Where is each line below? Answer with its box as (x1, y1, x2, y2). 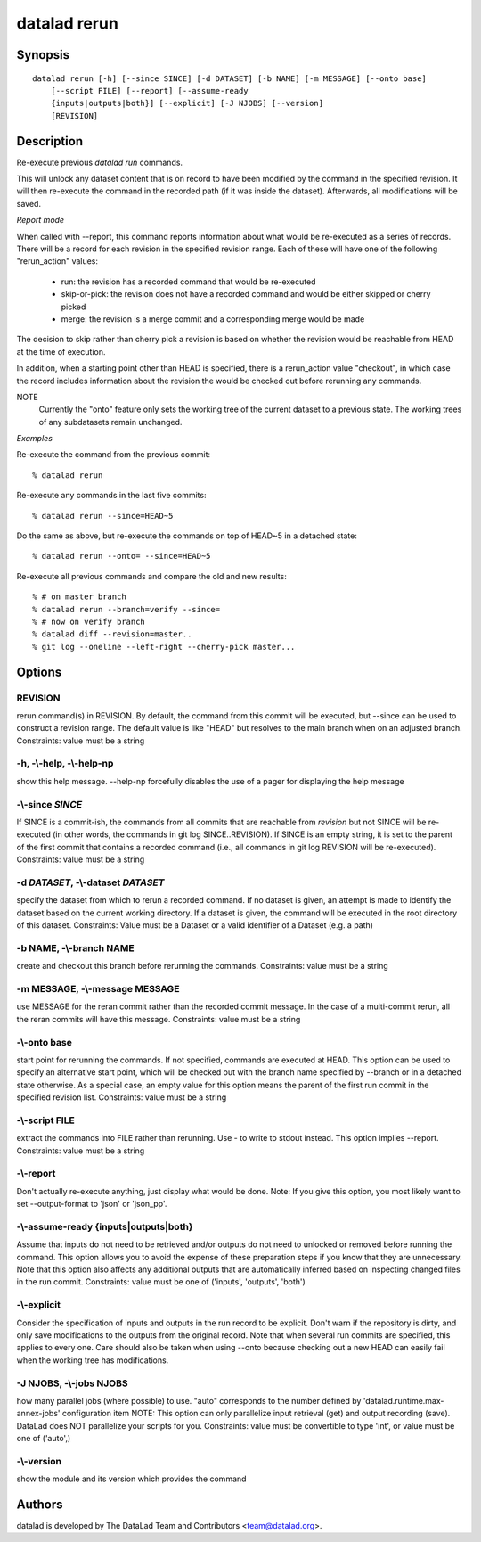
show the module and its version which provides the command (16, 1473, 247, 1484)
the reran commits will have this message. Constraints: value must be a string (16, 1013, 301, 1024)
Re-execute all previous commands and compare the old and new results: (16, 570, 287, 581)
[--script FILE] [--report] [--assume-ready (50, 86, 249, 95)
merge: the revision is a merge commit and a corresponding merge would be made (61, 313, 365, 324)
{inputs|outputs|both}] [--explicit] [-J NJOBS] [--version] (50, 98, 324, 109)
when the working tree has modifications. (16, 1355, 169, 1366)
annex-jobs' (16, 1408, 61, 1419)
